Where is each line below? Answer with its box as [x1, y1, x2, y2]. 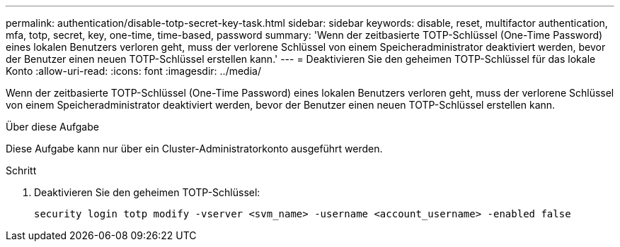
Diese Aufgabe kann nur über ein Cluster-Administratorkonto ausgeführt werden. [6, 143, 383, 155]
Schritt [6, 164, 37, 176]
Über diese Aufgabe [6, 121, 99, 133]
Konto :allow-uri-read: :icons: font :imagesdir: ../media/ [6, 65, 261, 77]
